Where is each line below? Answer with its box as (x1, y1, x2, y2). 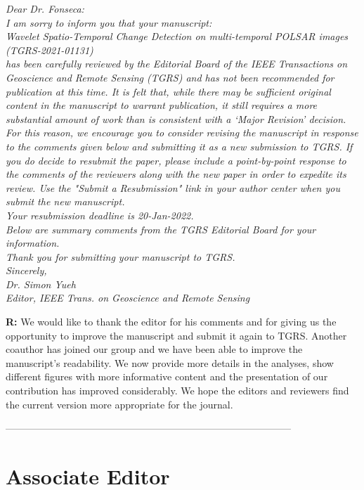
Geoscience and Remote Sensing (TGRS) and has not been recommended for (6, 70, 334, 84)
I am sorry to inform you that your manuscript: (6, 15, 212, 30)
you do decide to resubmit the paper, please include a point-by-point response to (6, 153, 346, 167)
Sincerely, (6, 263, 47, 278)
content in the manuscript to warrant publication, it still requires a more (6, 98, 318, 112)
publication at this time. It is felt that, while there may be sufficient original (6, 84, 331, 98)
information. (6, 236, 60, 250)
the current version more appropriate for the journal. (6, 396, 233, 411)
